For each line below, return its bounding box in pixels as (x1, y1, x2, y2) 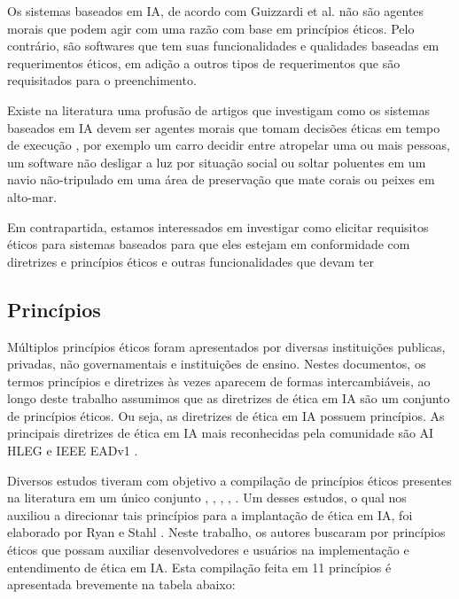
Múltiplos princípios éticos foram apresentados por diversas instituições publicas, (7, 337, 446, 355)
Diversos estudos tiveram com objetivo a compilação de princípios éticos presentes (7, 471, 452, 489)
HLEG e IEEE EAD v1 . (7, 441, 138, 460)
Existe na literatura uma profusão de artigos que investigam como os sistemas (7, 100, 430, 119)
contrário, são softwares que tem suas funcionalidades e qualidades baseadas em (7, 36, 440, 55)
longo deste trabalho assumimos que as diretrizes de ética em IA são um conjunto (7, 389, 450, 408)
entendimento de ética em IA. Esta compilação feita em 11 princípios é (7, 557, 392, 576)
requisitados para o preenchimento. (7, 71, 197, 89)
